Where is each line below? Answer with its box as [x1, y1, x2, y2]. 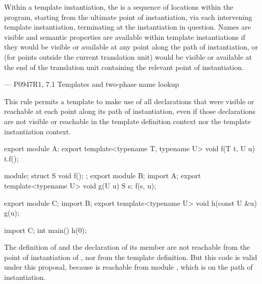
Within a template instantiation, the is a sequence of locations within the [4, 2, 233, 12]
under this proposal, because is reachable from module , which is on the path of [4, 262, 253, 272]
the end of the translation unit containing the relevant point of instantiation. [4, 61, 244, 72]
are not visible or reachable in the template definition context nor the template [4, 115, 251, 126]
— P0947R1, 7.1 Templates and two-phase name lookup [4, 79, 179, 89]
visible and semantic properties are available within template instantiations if [4, 31, 246, 42]
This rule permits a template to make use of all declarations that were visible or [4, 96, 254, 106]
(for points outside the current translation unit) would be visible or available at [4, 51, 252, 62]
